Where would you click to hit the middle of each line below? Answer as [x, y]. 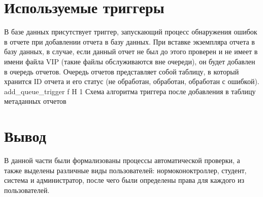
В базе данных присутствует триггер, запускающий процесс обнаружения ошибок [131, 32]
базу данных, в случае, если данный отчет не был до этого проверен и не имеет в [131, 51]
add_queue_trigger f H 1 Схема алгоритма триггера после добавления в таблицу [130, 91]
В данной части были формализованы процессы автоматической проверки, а [122, 160]
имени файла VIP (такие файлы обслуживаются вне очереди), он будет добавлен [130, 61]
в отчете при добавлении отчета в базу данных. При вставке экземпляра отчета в [129, 41]
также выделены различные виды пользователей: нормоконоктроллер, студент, [125, 170]
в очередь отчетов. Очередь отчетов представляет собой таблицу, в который [122, 71]
